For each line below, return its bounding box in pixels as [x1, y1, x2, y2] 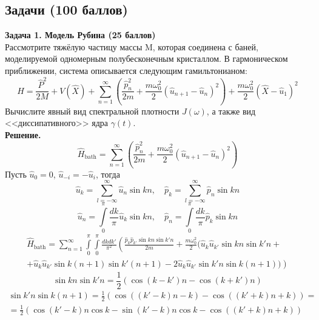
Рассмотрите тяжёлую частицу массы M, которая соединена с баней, [5, 40, 258, 53]
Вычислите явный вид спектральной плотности [5, 104, 180, 117]
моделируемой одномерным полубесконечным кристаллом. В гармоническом [5, 52, 288, 65]
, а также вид [206, 104, 256, 117]
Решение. [5, 128, 41, 141]
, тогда [95, 167, 120, 180]
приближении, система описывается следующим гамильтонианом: [5, 64, 247, 76]
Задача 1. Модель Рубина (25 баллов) [5, 28, 156, 41]
